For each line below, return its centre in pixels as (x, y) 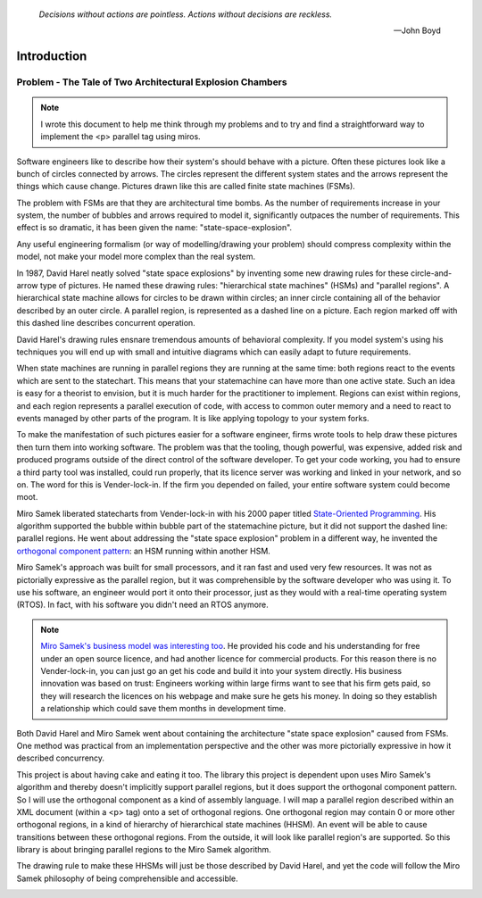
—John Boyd (417, 30)
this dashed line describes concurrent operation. (106, 323)
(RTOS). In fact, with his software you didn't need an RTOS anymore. (143, 605)
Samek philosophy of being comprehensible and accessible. (127, 878)
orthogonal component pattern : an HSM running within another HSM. (144, 551)
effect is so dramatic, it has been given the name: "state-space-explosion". (154, 228)
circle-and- (432, 273)
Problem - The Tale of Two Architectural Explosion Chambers (152, 82)
